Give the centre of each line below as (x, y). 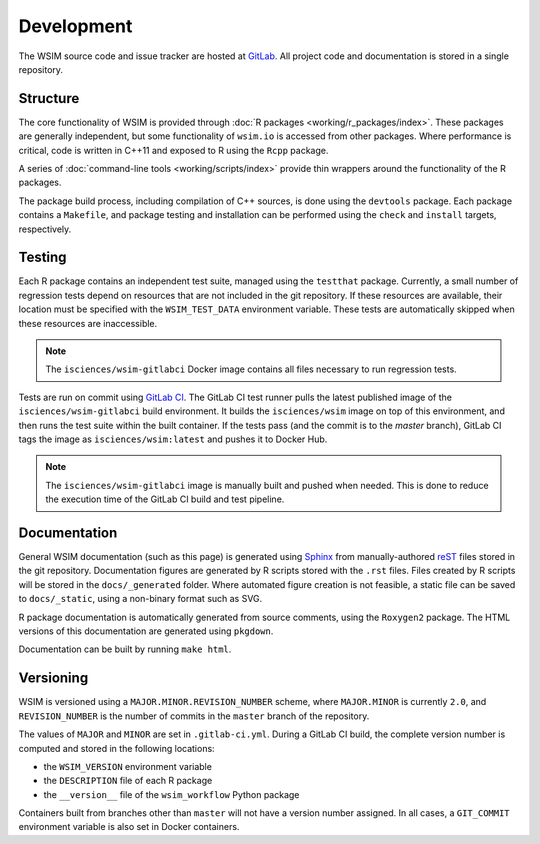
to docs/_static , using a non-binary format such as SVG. (140, 599)
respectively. (45, 229)
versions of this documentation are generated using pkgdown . (146, 631)
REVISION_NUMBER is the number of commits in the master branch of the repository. (194, 716)
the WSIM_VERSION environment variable (127, 766)
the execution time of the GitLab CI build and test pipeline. (165, 499)
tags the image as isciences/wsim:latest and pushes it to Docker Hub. (173, 439)
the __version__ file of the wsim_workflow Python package (171, 794)
